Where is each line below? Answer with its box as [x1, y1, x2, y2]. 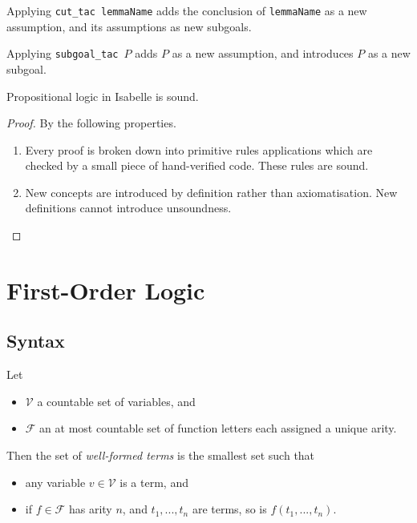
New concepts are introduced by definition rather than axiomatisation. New [25, 183, 398, 200]
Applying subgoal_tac [6, 45, 119, 62]
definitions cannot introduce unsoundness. [25, 199, 232, 216]
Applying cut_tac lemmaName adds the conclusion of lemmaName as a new [6, 2, 367, 18]
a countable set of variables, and [37, 392, 196, 409]
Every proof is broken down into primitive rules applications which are [25, 141, 373, 158]
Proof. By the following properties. [6, 115, 176, 131]
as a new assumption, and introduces [172, 45, 354, 62]
